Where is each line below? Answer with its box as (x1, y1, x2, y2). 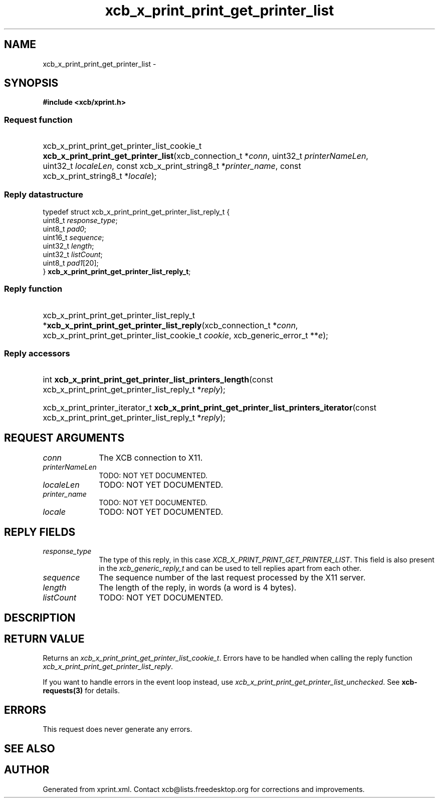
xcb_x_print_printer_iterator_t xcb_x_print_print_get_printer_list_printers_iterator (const (43, 403, 376, 413)
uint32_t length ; (43, 241, 94, 250)
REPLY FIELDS (4, 525, 76, 538)
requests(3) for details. (43, 686, 120, 695)
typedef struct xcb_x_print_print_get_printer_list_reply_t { (43, 207, 230, 216)
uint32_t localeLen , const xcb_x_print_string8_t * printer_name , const (43, 161, 301, 171)
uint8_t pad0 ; (43, 224, 87, 233)
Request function (4, 114, 73, 125)
